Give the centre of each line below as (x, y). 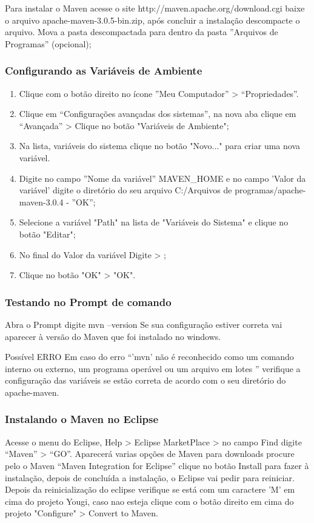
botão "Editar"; (47, 234)
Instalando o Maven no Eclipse (82, 419)
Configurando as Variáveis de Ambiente (104, 71)
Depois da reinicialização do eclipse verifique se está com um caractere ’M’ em (150, 489)
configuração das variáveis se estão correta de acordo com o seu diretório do (145, 380)
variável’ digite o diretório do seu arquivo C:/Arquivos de (125, 190)
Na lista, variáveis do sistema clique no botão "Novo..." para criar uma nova (159, 146)
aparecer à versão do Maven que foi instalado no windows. (113, 336)
